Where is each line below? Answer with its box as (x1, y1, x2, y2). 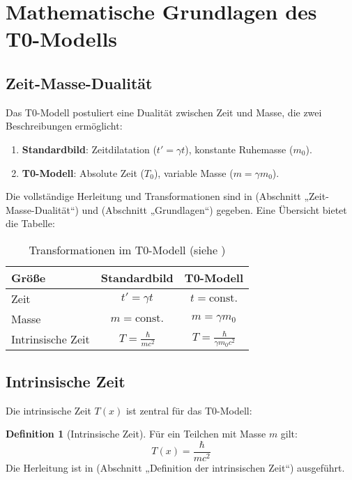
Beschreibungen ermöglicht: (6, 118, 123, 133)
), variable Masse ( (153, 165, 234, 180)
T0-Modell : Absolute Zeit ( (22, 165, 145, 180)
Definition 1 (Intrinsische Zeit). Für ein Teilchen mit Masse (6, 426, 266, 441)
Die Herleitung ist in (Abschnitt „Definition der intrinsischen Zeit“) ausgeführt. (6, 460, 345, 474)
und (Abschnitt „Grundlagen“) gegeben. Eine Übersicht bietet (82, 202, 347, 217)
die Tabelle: (6, 216, 55, 231)
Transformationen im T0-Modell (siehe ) (29, 241, 226, 258)
